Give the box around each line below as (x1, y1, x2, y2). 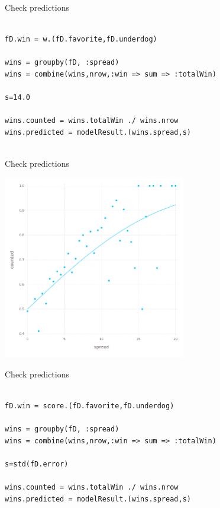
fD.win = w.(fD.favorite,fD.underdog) (5, 35, 157, 44)
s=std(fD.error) (5, 459, 69, 468)
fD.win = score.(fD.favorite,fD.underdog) (5, 401, 174, 410)
